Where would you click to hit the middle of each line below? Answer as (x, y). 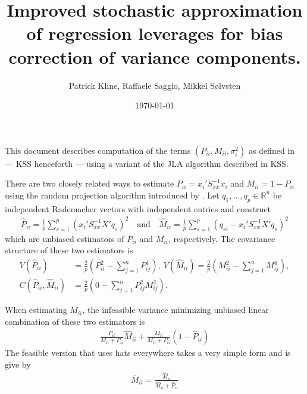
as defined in (272, 150)
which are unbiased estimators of (65, 238)
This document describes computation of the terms (98, 150)
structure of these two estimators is (69, 250)
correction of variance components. (155, 56)
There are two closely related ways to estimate (90, 183)
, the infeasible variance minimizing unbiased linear (176, 310)
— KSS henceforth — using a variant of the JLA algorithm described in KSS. (147, 163)
